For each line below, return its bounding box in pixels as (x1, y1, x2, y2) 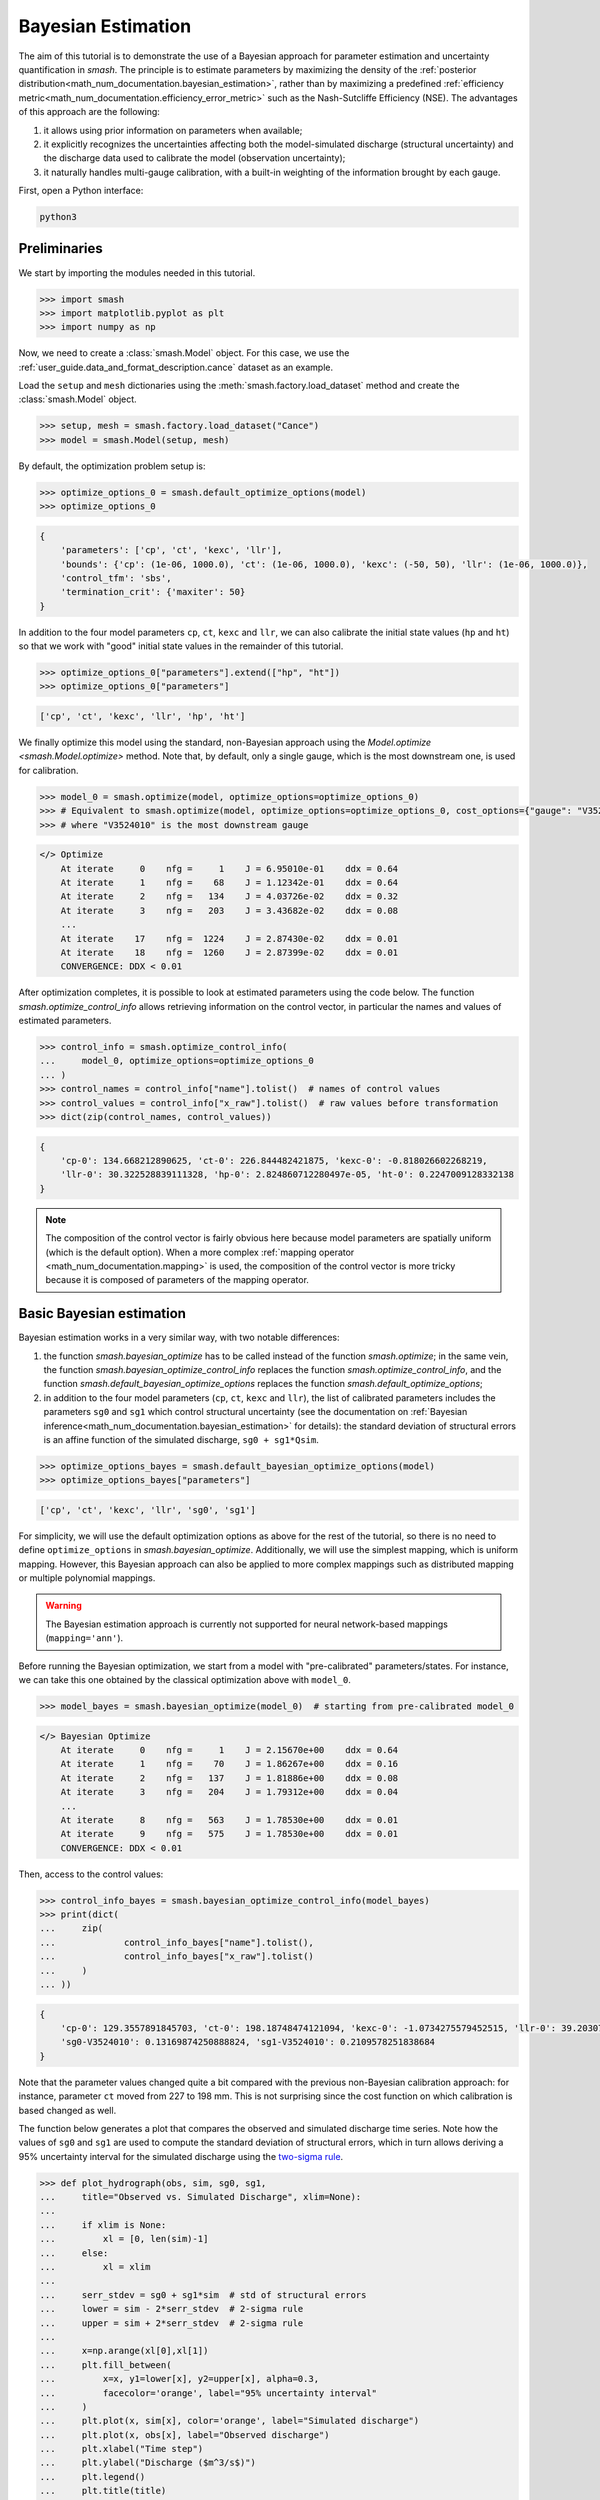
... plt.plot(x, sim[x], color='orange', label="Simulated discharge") (39, 2415, 420, 2427)
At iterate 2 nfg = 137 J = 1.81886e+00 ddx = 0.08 (60, 1772, 399, 1784)
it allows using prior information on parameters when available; (43, 124, 303, 136)
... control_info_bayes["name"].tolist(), (39, 1936, 314, 1948)
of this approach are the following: (18, 106, 160, 118)
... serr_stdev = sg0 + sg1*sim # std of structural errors (39, 2289, 367, 2300)
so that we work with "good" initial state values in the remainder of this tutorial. (18, 640, 344, 652)
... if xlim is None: (39, 2219, 167, 2230)
